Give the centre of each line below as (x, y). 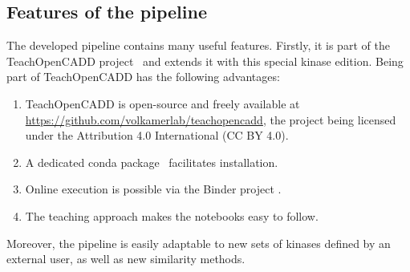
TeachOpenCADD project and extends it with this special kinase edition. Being (205, 61)
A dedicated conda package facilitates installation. (152, 162)
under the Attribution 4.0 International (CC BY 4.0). (157, 135)
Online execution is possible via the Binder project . (153, 189)
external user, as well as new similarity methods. (126, 259)
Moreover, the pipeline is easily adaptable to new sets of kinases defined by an (199, 243)
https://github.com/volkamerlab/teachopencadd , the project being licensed (211, 119)
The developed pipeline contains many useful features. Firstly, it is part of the (198, 45)
